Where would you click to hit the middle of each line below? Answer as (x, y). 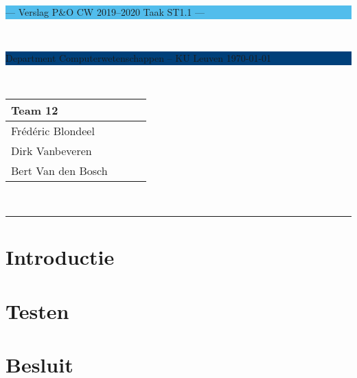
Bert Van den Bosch (59, 171)
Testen (37, 310)
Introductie (60, 257)
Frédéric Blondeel (53, 131)
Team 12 (35, 110)
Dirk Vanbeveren (51, 151)
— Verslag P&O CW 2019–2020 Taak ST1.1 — (105, 12)
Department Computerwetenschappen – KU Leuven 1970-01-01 (139, 58)
